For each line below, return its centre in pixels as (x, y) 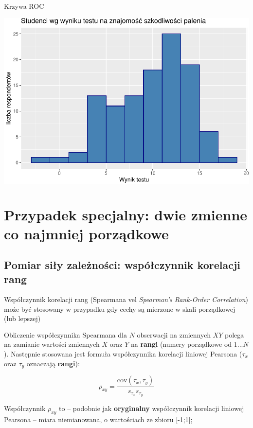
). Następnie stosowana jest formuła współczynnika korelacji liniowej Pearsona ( (123, 354)
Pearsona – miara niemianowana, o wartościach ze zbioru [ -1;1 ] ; (98, 419)
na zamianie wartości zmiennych (52, 344)
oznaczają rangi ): (53, 363)
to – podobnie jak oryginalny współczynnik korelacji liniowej (152, 408)
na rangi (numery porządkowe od (181, 344)
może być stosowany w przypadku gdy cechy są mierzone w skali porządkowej (120, 309)
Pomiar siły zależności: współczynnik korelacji (122, 264)
